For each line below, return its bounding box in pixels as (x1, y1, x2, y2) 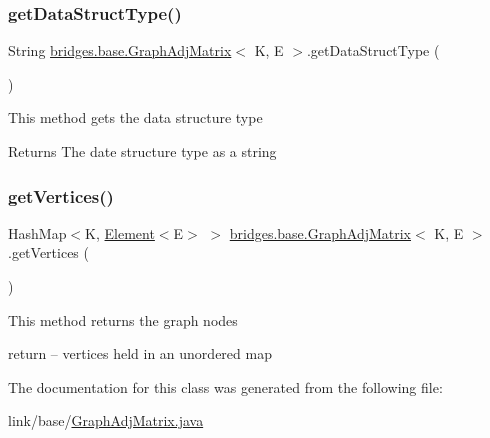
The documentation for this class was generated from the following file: (8, 376, 443, 397)
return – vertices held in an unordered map (8, 343, 272, 364)
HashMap (8, 222, 67, 243)
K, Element (85, 222, 155, 243)
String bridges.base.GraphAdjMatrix (8, 40, 232, 61)
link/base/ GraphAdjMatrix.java (8, 410, 204, 431)
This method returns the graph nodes (8, 309, 238, 330)
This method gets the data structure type (8, 107, 263, 128)
